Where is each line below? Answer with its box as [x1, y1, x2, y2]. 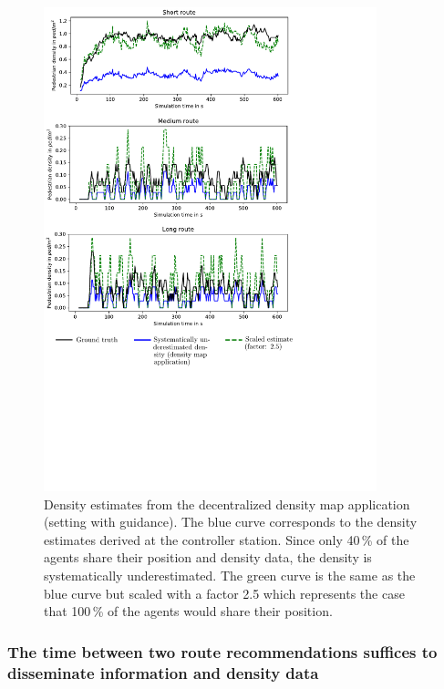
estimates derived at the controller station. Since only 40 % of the [44, 530, 409, 549]
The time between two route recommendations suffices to [7, 640, 438, 663]
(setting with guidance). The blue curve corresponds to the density [44, 512, 418, 531]
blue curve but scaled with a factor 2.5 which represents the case [44, 583, 405, 602]
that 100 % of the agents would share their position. [44, 602, 333, 621]
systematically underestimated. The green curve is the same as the [44, 566, 416, 585]
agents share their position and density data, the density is [44, 548, 372, 567]
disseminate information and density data [7, 661, 319, 684]
